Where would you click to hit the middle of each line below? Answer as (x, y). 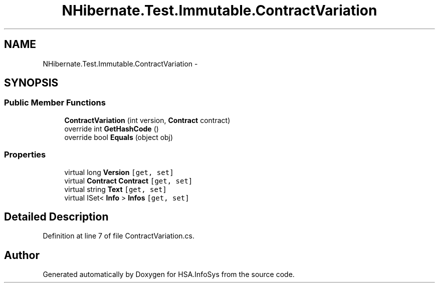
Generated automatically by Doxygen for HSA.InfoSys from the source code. (169, 274)
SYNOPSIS (31, 83)
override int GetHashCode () (112, 128)
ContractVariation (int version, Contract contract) (147, 120)
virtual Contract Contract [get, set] (129, 180)
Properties (25, 155)
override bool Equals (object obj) (119, 137)
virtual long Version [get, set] (119, 172)
